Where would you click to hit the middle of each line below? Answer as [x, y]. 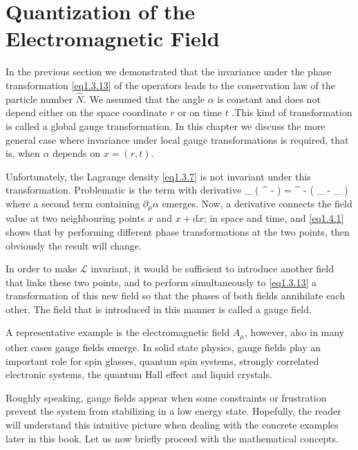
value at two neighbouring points [75, 218]
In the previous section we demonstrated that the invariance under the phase [169, 72]
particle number [39, 99]
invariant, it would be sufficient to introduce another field [213, 269]
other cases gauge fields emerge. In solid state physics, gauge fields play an [163, 347]
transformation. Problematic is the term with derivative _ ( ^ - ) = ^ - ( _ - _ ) [177, 190]
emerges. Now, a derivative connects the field [257, 203]
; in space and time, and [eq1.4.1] [274, 218]
